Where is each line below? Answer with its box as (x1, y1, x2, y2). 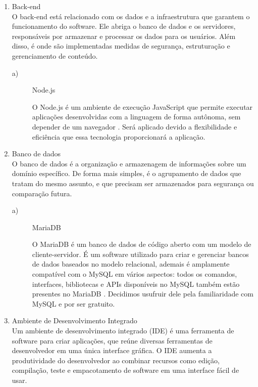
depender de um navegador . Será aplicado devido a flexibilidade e (32, 121, 237, 132)
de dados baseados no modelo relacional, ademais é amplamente (32, 259, 230, 269)
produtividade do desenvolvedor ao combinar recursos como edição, (12, 355, 220, 365)
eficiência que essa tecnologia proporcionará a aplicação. (32, 131, 205, 142)
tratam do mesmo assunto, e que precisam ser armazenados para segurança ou (12, 178, 254, 188)
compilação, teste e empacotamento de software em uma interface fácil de (12, 365, 239, 375)
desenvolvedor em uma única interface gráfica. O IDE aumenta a (12, 345, 212, 356)
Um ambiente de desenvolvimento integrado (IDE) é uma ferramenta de (12, 325, 234, 336)
